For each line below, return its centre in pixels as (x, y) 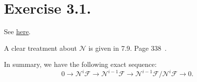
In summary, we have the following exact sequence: (80, 64)
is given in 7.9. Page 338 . (127, 48)
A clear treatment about (41, 48)
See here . (17, 31)
